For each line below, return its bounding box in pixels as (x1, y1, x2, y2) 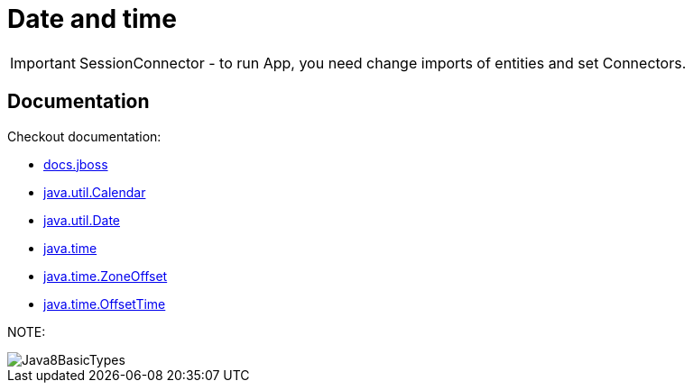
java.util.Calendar (43, 184, 146, 200)
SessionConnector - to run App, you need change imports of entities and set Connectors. (79, 53, 687, 72)
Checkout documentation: (7, 128, 162, 144)
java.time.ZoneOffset (43, 268, 168, 284)
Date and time (7, 4, 177, 34)
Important (10, 53, 76, 72)
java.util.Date (43, 212, 120, 228)
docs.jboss (43, 156, 108, 172)
